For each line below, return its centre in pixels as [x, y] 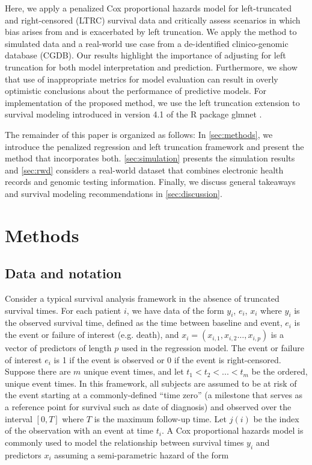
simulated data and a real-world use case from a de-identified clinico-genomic [147, 43]
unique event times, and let [134, 371]
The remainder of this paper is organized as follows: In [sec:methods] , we [139, 134]
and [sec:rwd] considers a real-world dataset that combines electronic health [144, 170]
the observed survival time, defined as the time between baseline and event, [144, 323]
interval [19, 418]
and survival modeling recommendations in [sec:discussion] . [114, 193]
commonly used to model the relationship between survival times [124, 442]
